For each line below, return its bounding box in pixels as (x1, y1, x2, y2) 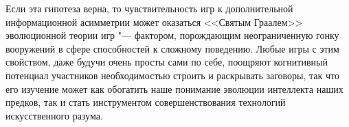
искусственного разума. (5, 108, 103, 122)
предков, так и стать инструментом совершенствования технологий (5, 95, 286, 109)
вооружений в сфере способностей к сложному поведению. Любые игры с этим (5, 41, 339, 55)
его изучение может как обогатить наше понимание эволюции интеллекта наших (5, 81, 344, 96)
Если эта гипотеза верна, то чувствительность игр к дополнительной (5, 1, 293, 15)
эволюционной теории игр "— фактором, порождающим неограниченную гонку (5, 28, 339, 42)
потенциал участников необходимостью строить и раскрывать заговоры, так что (5, 68, 340, 82)
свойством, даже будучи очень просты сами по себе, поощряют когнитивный (5, 55, 328, 69)
